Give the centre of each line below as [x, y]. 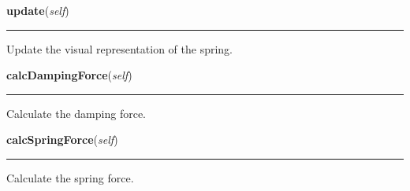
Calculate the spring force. [70, 177]
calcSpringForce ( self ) [62, 140]
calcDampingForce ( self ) [69, 75]
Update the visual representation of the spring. [119, 48]
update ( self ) [38, 10]
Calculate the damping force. [76, 113]
